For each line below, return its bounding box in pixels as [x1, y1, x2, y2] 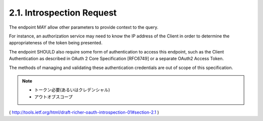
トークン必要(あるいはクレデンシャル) [34, 87, 111, 93]
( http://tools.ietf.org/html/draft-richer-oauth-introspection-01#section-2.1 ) [9, 109, 159, 115]
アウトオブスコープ [34, 94, 73, 100]
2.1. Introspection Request [9, 7, 117, 18]
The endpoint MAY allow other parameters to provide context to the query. [9, 24, 158, 30]
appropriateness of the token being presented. [9, 40, 103, 46]
